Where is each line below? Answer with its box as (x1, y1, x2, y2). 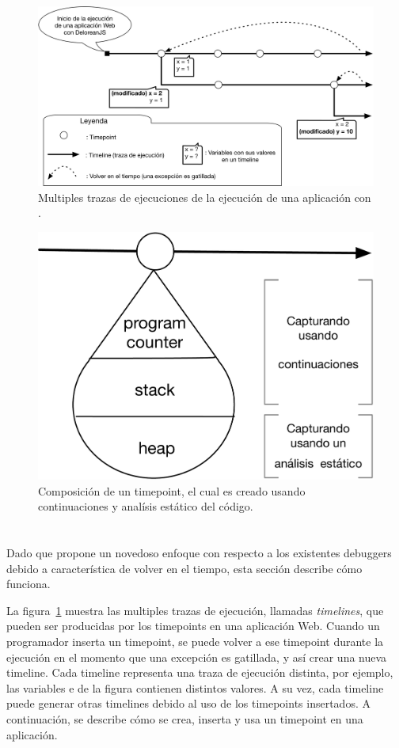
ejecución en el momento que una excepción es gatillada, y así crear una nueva (6, 648, 387, 665)
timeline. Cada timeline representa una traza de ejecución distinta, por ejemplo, (6, 664, 393, 681)
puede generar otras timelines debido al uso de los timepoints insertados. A (6, 695, 370, 712)
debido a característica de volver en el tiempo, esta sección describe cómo (6, 560, 363, 576)
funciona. (6, 575, 51, 592)
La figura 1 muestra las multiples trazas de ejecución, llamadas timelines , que (6, 602, 384, 618)
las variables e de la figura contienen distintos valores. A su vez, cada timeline (6, 679, 384, 696)
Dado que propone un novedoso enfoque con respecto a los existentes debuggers (6, 544, 392, 560)
